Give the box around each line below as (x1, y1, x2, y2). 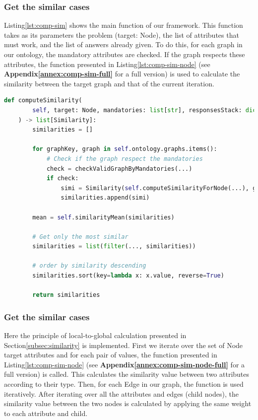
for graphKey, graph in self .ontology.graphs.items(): (32, 145, 217, 153)
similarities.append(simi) (61, 194, 150, 202)
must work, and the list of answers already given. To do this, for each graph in (4, 39, 243, 50)
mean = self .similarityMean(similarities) (32, 213, 175, 221)
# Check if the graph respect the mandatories (46, 155, 203, 162)
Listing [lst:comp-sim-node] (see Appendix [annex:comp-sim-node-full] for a (4, 359, 245, 369)
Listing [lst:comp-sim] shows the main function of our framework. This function (4, 20, 243, 30)
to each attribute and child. (4, 408, 88, 418)
